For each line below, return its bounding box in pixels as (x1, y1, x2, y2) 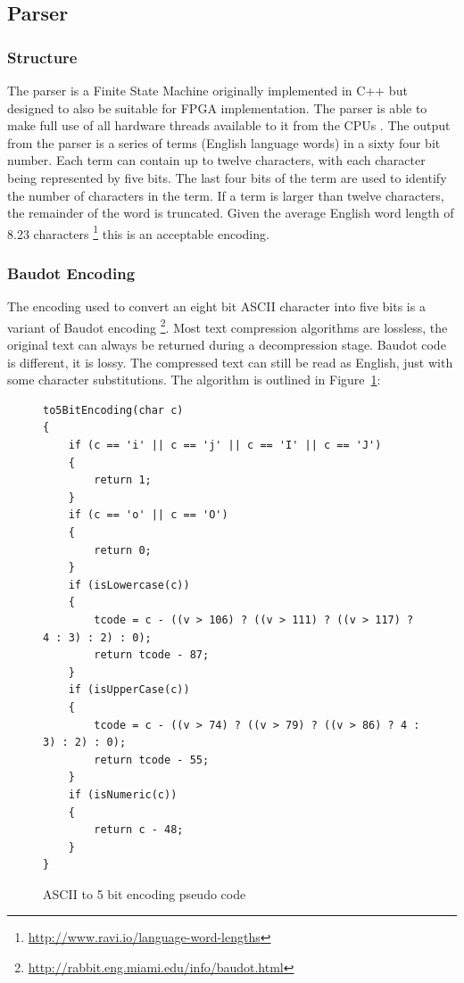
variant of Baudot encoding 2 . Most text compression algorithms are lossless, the (7, 315, 448, 336)
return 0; (94, 543, 152, 557)
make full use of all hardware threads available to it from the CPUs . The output (7, 116, 451, 135)
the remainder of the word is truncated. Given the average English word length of (7, 203, 454, 222)
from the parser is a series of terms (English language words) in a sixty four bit (7, 133, 441, 152)
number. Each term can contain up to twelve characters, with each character (7, 151, 426, 169)
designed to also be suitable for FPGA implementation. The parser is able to (7, 98, 427, 117)
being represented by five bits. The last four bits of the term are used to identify (7, 168, 447, 186)
